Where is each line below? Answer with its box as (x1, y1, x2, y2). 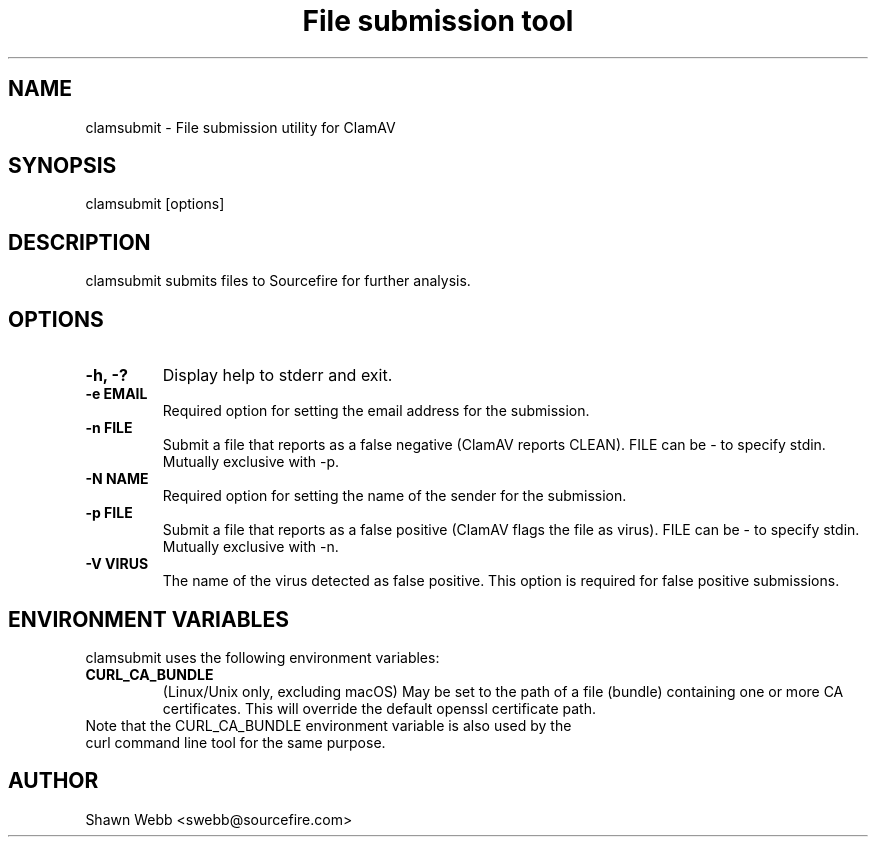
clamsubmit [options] (85, 195, 225, 213)
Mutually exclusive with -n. (162, 538, 339, 556)
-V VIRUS (85, 555, 149, 573)
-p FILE (85, 504, 133, 522)
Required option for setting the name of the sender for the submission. (162, 487, 627, 505)
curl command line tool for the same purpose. (85, 733, 386, 751)
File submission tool (302, 4, 574, 38)
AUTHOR (8, 768, 99, 794)
